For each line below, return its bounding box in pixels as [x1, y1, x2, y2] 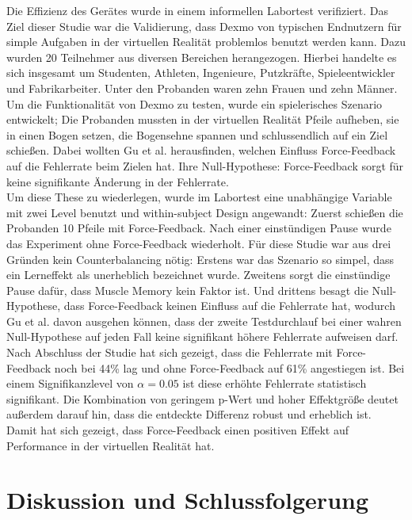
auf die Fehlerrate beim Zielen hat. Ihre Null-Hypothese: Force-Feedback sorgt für [6, 157, 404, 174]
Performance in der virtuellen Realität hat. [6, 437, 215, 453]
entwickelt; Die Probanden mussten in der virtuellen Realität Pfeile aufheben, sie [6, 111, 399, 128]
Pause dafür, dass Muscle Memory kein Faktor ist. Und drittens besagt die [6, 281, 368, 298]
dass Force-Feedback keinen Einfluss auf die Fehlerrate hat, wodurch [63, 297, 395, 314]
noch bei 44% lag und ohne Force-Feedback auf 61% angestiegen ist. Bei [54, 359, 405, 376]
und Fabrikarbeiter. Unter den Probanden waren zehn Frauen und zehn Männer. [6, 79, 398, 96]
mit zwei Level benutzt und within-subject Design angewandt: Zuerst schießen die [6, 204, 403, 220]
